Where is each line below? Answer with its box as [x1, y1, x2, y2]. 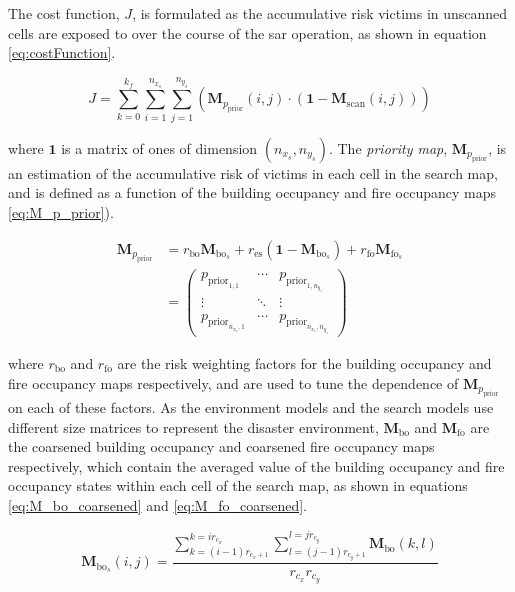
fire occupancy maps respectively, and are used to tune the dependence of [8, 372, 459, 393]
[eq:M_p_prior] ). [8, 201, 114, 222]
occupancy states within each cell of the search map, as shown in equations [8, 475, 468, 496]
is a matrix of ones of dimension [61, 137, 258, 158]
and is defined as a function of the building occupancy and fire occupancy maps [8, 182, 496, 203]
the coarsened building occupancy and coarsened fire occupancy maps [8, 436, 435, 457]
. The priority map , [328, 137, 448, 158]
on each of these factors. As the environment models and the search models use [8, 397, 494, 418]
